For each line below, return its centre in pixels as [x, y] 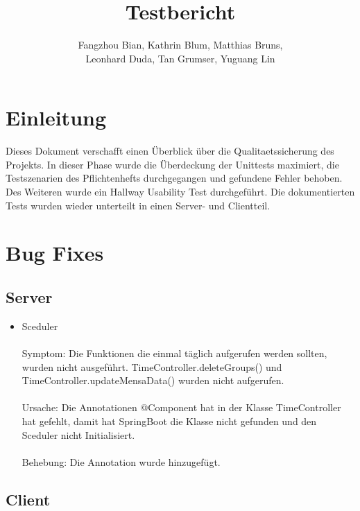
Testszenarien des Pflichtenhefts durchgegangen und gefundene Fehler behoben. [174, 178]
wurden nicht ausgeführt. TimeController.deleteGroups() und [152, 366]
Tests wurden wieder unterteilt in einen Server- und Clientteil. [138, 205]
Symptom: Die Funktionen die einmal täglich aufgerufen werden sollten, [174, 353]
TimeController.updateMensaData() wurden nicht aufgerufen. [153, 380]
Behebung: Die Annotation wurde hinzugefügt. [121, 461]
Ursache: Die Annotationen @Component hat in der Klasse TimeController [181, 407]
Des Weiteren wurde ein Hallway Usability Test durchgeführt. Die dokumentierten [180, 192]
